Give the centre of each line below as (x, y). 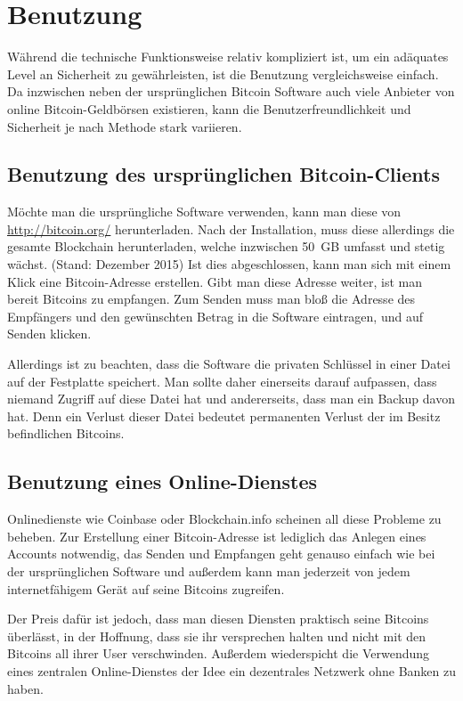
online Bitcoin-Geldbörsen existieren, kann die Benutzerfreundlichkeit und (209, 108)
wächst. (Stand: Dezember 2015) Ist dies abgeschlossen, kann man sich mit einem (229, 264)
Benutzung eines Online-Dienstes (162, 481)
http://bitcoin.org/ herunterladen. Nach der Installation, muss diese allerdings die (231, 228)
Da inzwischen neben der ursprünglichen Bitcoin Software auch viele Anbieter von (231, 91)
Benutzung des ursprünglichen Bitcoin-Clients (223, 174)
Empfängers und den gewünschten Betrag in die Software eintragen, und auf (215, 316)
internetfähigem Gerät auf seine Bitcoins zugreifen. (146, 588)
